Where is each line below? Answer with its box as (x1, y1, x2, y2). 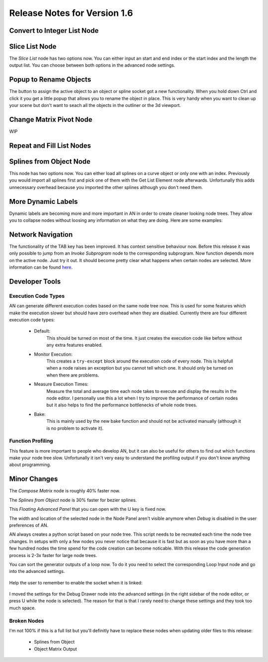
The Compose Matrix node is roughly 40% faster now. (9, 488, 121, 494)
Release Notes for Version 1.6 (9, 7, 134, 18)
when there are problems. (46, 372, 99, 378)
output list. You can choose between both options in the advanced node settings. (9, 62, 176, 68)
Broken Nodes (9, 617, 44, 624)
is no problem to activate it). (46, 425, 104, 431)
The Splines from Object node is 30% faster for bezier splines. (9, 497, 137, 503)
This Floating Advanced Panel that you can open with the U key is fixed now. (9, 506, 166, 512)
